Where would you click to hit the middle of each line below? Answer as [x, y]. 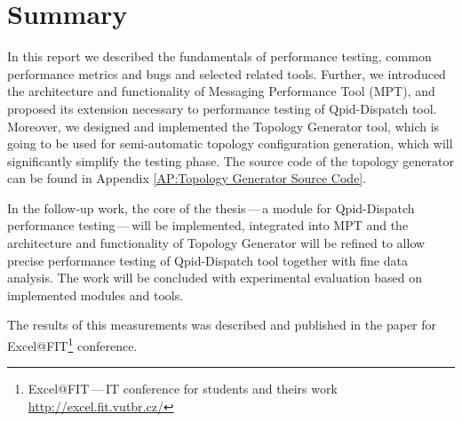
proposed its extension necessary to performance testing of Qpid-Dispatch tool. [222, 108]
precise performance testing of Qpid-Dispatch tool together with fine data [207, 260]
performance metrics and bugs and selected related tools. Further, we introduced [227, 73]
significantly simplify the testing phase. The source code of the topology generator [231, 160]
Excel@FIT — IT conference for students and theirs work [183, 389]
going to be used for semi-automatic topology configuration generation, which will [230, 143]
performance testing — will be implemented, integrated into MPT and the [208, 225]
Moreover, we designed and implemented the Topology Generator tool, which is [223, 126]
